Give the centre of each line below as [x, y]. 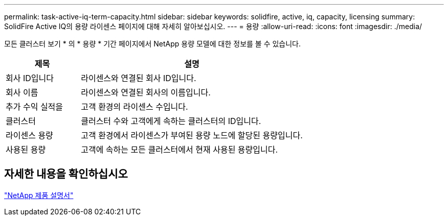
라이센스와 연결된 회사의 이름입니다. [146, 92]
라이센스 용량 [29, 135]
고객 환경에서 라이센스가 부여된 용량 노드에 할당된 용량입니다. [192, 135]
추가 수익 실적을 [35, 107]
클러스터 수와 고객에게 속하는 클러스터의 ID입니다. [171, 121]
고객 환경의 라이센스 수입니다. [135, 107]
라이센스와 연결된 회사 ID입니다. [139, 78]
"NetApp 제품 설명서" [39, 195]
